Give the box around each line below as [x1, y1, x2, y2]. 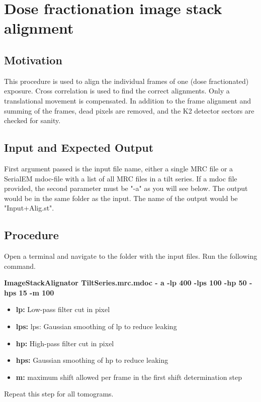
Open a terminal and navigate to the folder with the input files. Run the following [4, 251, 257, 261]
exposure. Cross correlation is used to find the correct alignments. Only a [4, 85, 230, 96]
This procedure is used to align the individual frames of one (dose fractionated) [4, 75, 249, 86]
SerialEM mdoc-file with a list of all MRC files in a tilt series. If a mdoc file [4, 173, 237, 183]
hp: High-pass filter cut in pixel [16, 338, 114, 348]
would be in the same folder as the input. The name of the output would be [4, 192, 238, 203]
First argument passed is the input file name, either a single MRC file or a [4, 163, 233, 173]
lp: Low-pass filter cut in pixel [16, 304, 110, 315]
